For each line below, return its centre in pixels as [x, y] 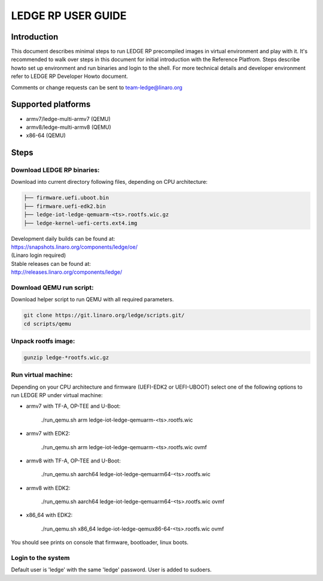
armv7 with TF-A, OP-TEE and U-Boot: [73, 406]
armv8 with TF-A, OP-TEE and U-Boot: [73, 461]
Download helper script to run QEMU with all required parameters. [92, 299]
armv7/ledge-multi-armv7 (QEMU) [68, 119]
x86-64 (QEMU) [46, 135]
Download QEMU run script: [52, 288]
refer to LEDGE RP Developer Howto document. [70, 76]
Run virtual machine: [42, 375]
